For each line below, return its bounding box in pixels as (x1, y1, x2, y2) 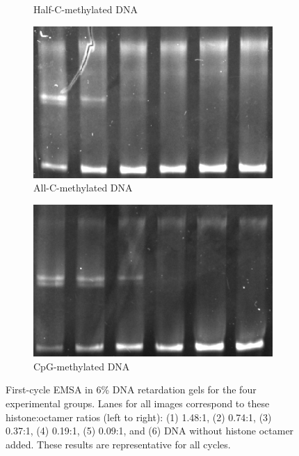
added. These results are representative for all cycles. (6, 437, 231, 451)
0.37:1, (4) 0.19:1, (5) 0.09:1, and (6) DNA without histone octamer (6, 423, 294, 438)
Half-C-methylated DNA (33, 2, 138, 16)
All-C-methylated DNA (33, 180, 133, 195)
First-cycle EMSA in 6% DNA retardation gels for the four (6, 382, 257, 397)
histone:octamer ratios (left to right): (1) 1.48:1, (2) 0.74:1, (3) (6, 409, 272, 424)
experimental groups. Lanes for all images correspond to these (6, 395, 270, 410)
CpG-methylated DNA (33, 359, 130, 373)
